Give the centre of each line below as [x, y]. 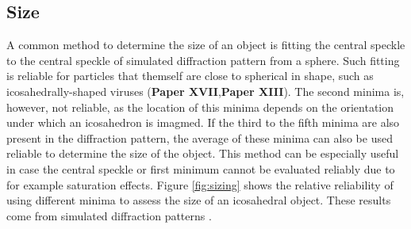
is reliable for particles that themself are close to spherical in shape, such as [190, 76]
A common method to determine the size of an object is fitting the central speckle [206, 45]
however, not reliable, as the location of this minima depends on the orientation [200, 107]
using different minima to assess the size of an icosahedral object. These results [199, 200]
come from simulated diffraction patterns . [109, 215]
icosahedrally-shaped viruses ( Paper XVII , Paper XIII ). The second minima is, [205, 91]
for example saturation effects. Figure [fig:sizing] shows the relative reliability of [200, 184]
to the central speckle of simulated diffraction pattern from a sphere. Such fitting [203, 60]
